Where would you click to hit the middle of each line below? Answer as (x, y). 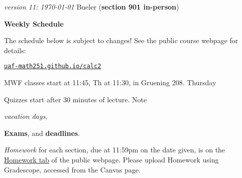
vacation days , (26, 116)
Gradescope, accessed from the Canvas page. (72, 169)
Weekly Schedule (34, 23)
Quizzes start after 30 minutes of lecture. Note (76, 99)
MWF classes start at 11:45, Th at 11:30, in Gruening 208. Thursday (110, 82)
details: (15, 50)
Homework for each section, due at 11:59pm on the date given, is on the (115, 150)
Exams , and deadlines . (42, 133)
